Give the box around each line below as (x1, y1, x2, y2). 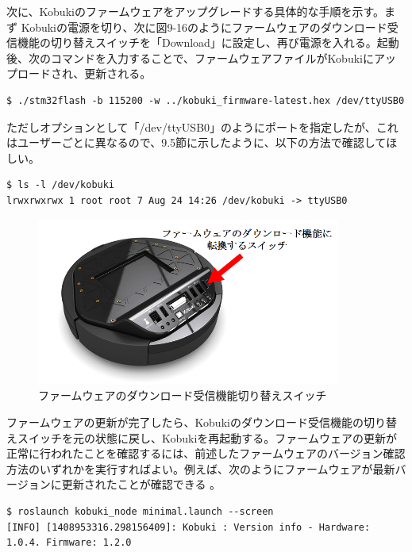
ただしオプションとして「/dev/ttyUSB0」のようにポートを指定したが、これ (6, 118, 399, 135)
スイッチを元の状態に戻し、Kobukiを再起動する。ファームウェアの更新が (17, 429, 397, 446)
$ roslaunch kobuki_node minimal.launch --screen (6, 505, 274, 517)
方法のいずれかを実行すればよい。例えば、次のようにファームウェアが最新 (6, 460, 395, 477)
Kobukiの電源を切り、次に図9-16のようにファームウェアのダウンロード (21, 18, 387, 35)
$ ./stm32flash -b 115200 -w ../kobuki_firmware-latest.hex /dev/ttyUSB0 (6, 94, 405, 106)
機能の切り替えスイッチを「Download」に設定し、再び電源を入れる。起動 (17, 34, 399, 51)
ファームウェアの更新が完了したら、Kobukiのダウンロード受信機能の (6, 414, 364, 430)
